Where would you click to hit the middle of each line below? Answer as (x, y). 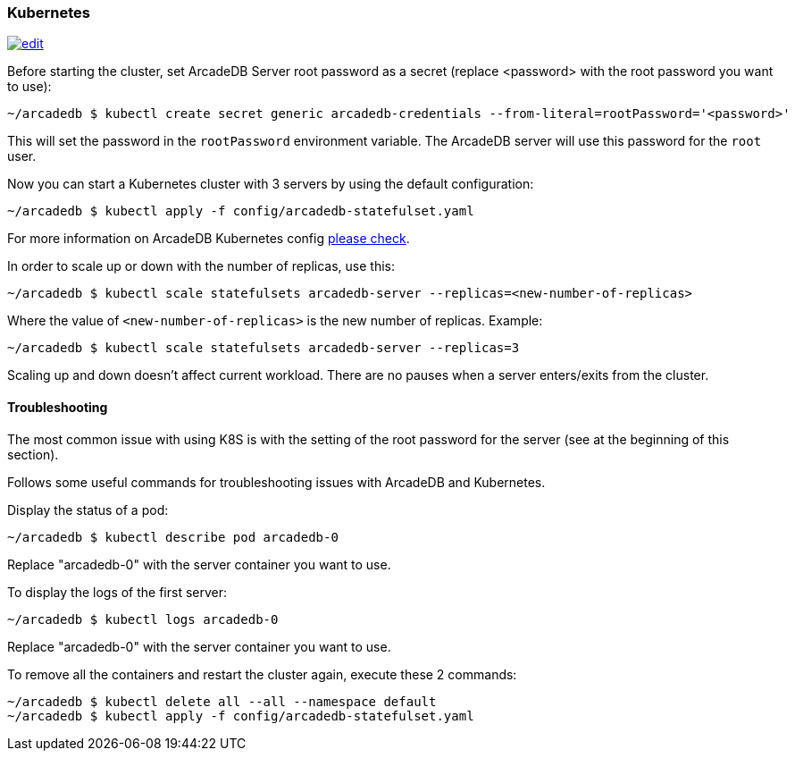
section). (33, 454)
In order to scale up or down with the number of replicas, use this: (201, 266)
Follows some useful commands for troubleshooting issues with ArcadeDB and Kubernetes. (276, 482)
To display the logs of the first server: (117, 592)
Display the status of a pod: (88, 510)
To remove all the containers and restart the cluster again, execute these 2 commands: (262, 674)
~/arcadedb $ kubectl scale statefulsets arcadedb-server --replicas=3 (264, 348)
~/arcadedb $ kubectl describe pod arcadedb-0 (173, 537)
